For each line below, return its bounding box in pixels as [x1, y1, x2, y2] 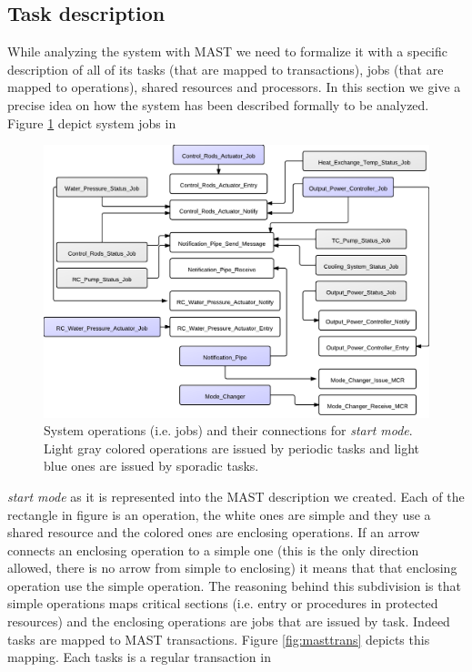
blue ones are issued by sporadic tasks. [44, 456, 259, 475]
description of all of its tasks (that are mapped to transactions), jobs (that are [7, 59, 444, 78]
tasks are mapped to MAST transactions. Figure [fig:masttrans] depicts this [7, 629, 430, 648]
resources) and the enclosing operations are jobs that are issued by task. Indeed [7, 612, 450, 631]
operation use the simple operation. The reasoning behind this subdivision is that [7, 575, 461, 595]
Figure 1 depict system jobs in [7, 113, 176, 132]
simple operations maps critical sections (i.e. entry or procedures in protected [7, 594, 438, 613]
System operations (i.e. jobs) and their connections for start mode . [44, 421, 413, 440]
